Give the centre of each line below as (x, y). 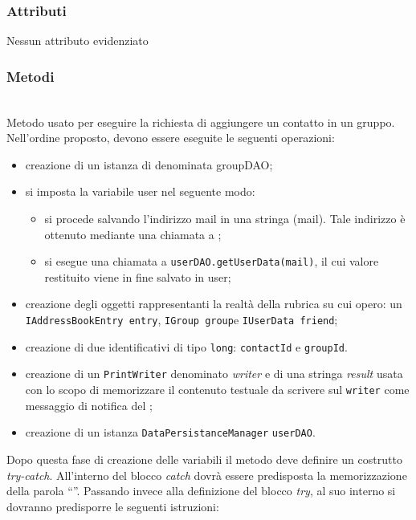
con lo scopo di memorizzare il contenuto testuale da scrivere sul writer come (217, 389)
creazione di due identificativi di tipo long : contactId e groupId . (186, 346)
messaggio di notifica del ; (89, 405)
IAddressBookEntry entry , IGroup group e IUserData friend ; (181, 320)
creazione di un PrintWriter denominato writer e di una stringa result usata (214, 374)
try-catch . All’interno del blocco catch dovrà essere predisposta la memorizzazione (207, 475)
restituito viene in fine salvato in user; (138, 276)
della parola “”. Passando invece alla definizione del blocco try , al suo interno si (201, 491)
